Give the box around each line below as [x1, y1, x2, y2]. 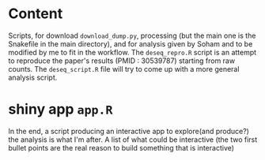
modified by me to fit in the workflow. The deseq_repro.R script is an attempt [8, 47, 257, 57]
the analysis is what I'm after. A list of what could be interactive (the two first [8, 135, 258, 144]
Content [8, 5, 63, 23]
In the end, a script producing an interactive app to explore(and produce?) [8, 126, 249, 136]
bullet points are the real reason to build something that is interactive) [8, 143, 235, 152]
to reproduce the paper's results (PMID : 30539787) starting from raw [8, 56, 236, 65]
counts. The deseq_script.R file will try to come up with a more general [8, 64, 240, 73]
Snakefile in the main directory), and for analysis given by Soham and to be [8, 39, 253, 48]
